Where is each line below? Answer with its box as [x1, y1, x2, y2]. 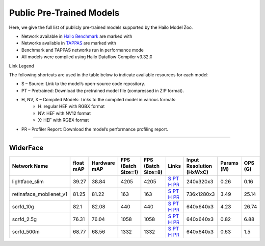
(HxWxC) [186, 169, 209, 176]
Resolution [186, 162, 212, 169]
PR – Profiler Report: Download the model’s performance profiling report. [21, 126, 169, 132]
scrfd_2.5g [12, 216, 37, 223]
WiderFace [9, 144, 44, 152]
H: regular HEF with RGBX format [38, 103, 105, 110]
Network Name [12, 162, 49, 169]
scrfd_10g [12, 203, 34, 210]
